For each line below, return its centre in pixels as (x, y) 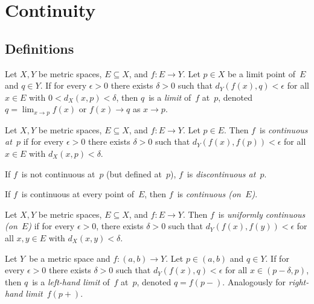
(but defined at (134, 173)
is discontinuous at (221, 173)
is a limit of (170, 97)
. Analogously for (254, 281)
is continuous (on (209, 194)
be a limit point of (261, 73)
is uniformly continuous (262, 214)
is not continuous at (58, 173)
